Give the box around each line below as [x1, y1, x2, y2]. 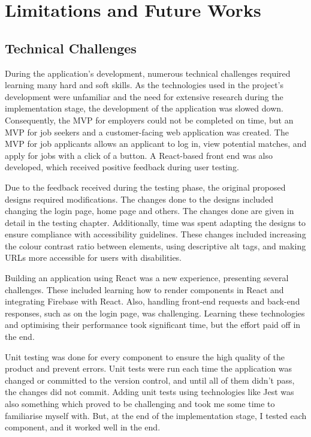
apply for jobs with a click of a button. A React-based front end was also [5, 149, 273, 161]
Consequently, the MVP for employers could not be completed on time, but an [5, 113, 294, 126]
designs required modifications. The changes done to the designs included [5, 192, 274, 205]
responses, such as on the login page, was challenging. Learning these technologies [5, 306, 305, 319]
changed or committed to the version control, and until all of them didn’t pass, [5, 373, 295, 386]
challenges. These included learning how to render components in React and [5, 283, 284, 296]
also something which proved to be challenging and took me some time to [5, 397, 275, 410]
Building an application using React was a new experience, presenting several [5, 272, 289, 284]
